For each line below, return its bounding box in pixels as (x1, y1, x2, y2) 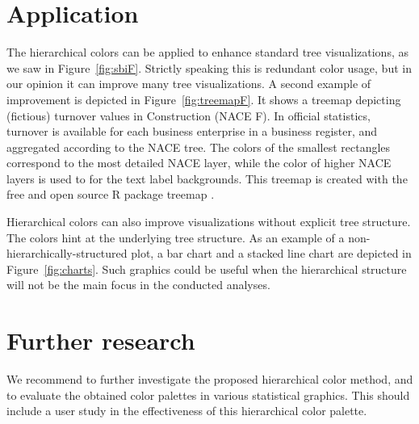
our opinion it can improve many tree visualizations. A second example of (6, 75, 371, 92)
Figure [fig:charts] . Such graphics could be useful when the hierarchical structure (6, 260, 407, 277)
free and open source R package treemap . (6, 186, 215, 203)
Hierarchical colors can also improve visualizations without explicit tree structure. (6, 213, 411, 230)
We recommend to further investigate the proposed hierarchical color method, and (6, 371, 413, 388)
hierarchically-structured (6, 245, 128, 262)
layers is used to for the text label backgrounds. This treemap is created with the (6, 170, 408, 187)
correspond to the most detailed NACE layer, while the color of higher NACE (6, 154, 392, 171)
